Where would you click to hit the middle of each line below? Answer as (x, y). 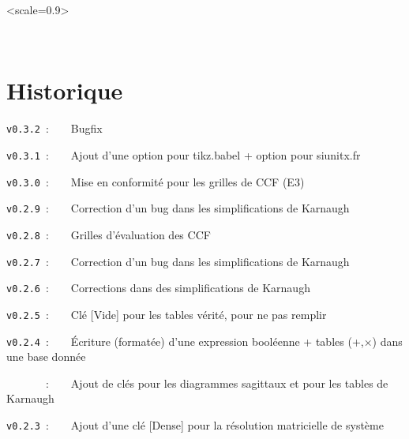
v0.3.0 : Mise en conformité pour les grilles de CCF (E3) (156, 181)
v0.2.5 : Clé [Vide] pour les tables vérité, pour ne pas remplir (167, 314)
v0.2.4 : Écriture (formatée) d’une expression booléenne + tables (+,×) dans (204, 341)
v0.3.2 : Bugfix (54, 128)
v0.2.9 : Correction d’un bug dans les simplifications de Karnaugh (178, 208)
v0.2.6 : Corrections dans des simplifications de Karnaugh (158, 288)
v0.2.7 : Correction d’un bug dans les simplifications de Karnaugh (178, 261)
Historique (65, 90)
